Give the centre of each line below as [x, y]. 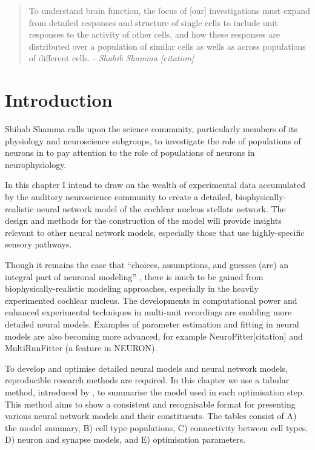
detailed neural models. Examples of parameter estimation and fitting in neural [152, 324]
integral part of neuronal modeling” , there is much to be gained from [134, 276]
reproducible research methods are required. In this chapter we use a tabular [147, 380]
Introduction [59, 100]
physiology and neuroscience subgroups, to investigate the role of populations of [153, 140]
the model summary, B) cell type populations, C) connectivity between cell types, [157, 427]
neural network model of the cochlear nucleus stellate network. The [161, 208]
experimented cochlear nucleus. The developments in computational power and [151, 300]
